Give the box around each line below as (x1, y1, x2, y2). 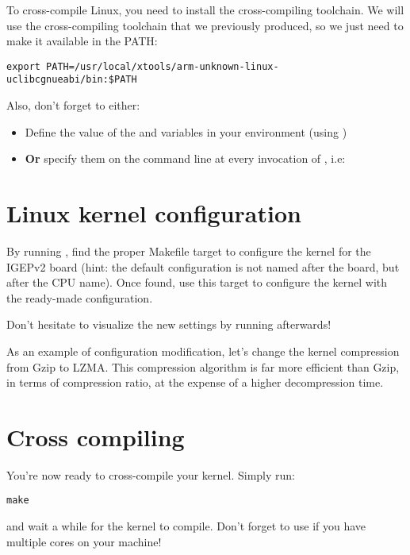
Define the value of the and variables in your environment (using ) (25, 123, 347, 140)
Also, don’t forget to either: (6, 97, 140, 114)
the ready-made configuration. (6, 289, 153, 306)
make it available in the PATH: (6, 33, 158, 49)
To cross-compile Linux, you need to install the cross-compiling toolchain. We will (6, 2, 404, 17)
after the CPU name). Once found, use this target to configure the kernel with (6, 274, 388, 291)
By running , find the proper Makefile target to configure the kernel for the (6, 243, 371, 259)
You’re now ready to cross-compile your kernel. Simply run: (6, 466, 296, 483)
